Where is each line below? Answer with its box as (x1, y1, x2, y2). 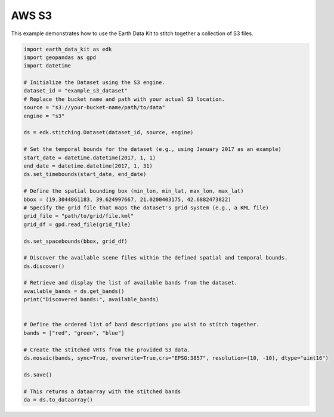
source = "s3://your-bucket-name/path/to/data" (23, 104, 165, 111)
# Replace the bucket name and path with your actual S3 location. (23, 95, 225, 103)
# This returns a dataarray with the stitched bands (23, 388, 181, 395)
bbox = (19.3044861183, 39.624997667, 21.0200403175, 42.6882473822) (23, 196, 231, 203)
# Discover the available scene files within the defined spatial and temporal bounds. (23, 254, 288, 261)
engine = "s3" (23, 112, 65, 119)
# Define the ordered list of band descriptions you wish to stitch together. (23, 321, 259, 328)
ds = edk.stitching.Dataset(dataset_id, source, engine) (23, 129, 194, 136)
